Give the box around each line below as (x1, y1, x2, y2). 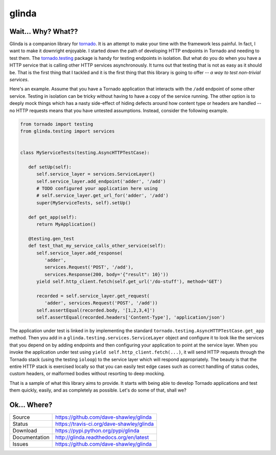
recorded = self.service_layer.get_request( (36, 293, 150, 299)
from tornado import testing (20, 121, 94, 127)
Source (12, 414, 30, 421)
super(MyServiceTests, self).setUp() (36, 200, 131, 206)
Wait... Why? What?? (9, 27, 78, 36)
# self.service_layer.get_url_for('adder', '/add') (36, 192, 169, 199)
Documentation (12, 434, 50, 441)
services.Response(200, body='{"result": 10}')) (44, 271, 169, 277)
